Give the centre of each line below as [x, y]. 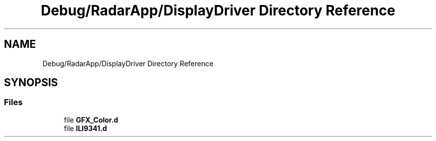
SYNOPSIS [31, 83]
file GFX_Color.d [91, 120]
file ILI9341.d [85, 128]
